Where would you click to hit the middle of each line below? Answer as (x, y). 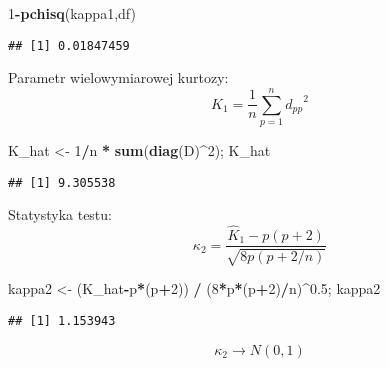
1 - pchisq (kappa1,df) (72, 13)
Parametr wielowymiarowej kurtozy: (118, 77)
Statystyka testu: (60, 214)
